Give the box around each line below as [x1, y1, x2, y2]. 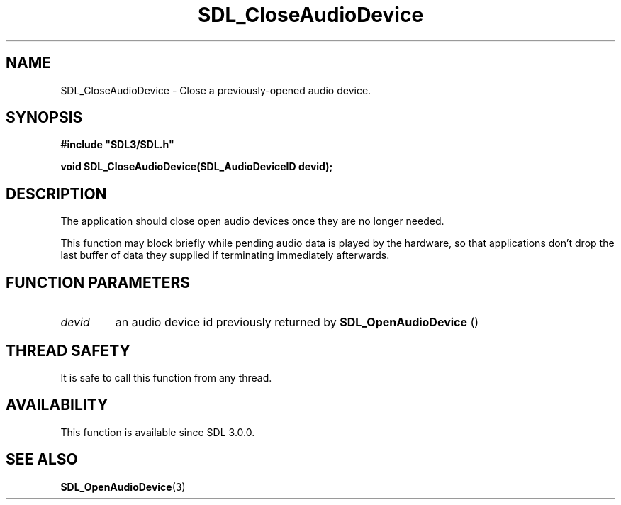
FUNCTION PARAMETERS [6, 273, 190, 292]
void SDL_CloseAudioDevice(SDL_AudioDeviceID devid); [60, 160, 333, 173]
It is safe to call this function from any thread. [60, 371, 272, 384]
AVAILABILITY [6, 396, 108, 414]
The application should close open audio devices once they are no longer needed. [60, 215, 444, 228]
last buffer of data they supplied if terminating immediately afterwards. [60, 249, 390, 262]
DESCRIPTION [6, 184, 107, 203]
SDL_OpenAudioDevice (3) [60, 480, 186, 493]
